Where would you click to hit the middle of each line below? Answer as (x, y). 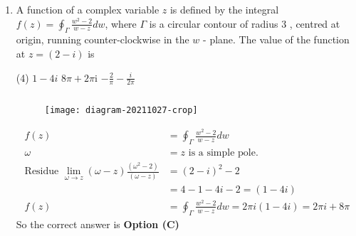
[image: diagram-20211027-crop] (121, 111)
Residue (42, 172)
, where (121, 23)
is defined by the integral (224, 9)
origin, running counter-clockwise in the (103, 39)
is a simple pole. (223, 152)
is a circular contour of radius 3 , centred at (245, 23)
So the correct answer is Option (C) (98, 224)
